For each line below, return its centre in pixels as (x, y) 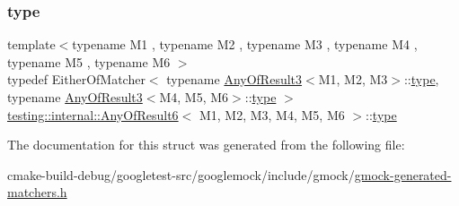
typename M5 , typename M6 (89, 61)
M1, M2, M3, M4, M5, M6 (272, 114)
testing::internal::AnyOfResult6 (93, 114)
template (31, 44)
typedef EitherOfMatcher (76, 79)
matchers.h (37, 192)
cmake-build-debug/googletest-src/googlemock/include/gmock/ (181, 174)
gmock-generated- (403, 174)
